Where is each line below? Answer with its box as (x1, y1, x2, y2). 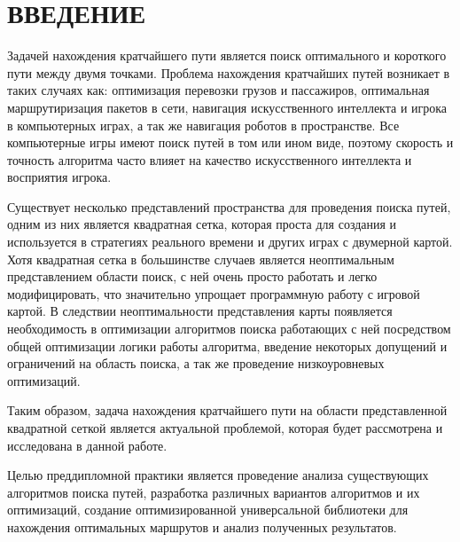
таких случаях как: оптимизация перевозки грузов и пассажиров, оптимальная (7, 81, 430, 99)
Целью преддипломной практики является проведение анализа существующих (7, 466, 429, 484)
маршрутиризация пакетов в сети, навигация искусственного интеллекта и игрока (7, 98, 448, 116)
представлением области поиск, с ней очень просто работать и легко (7, 267, 378, 286)
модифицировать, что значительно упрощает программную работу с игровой (7, 284, 420, 302)
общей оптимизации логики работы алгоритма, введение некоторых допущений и (7, 336, 448, 355)
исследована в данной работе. (7, 436, 168, 454)
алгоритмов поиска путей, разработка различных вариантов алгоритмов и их (7, 483, 420, 501)
